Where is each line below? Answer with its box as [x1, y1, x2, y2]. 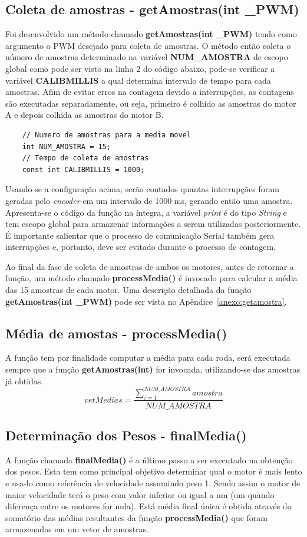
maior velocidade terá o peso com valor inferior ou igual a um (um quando [5, 488, 275, 500]
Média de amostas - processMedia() [5, 324, 227, 342]
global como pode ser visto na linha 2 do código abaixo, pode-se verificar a [5, 62, 275, 74]
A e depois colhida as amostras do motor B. [5, 108, 164, 121]
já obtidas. [5, 374, 44, 387]
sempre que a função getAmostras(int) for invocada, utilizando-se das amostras [5, 363, 301, 375]
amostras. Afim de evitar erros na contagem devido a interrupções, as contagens [5, 85, 294, 98]
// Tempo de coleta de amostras [22, 154, 149, 163]
